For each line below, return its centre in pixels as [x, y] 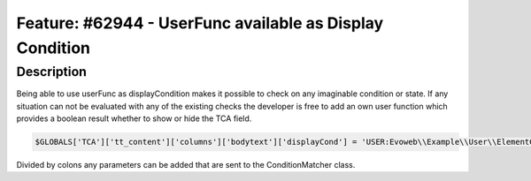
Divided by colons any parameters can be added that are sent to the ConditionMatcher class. [186, 164]
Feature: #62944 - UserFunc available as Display [200, 23]
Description [52, 72]
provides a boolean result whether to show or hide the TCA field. [134, 118]
